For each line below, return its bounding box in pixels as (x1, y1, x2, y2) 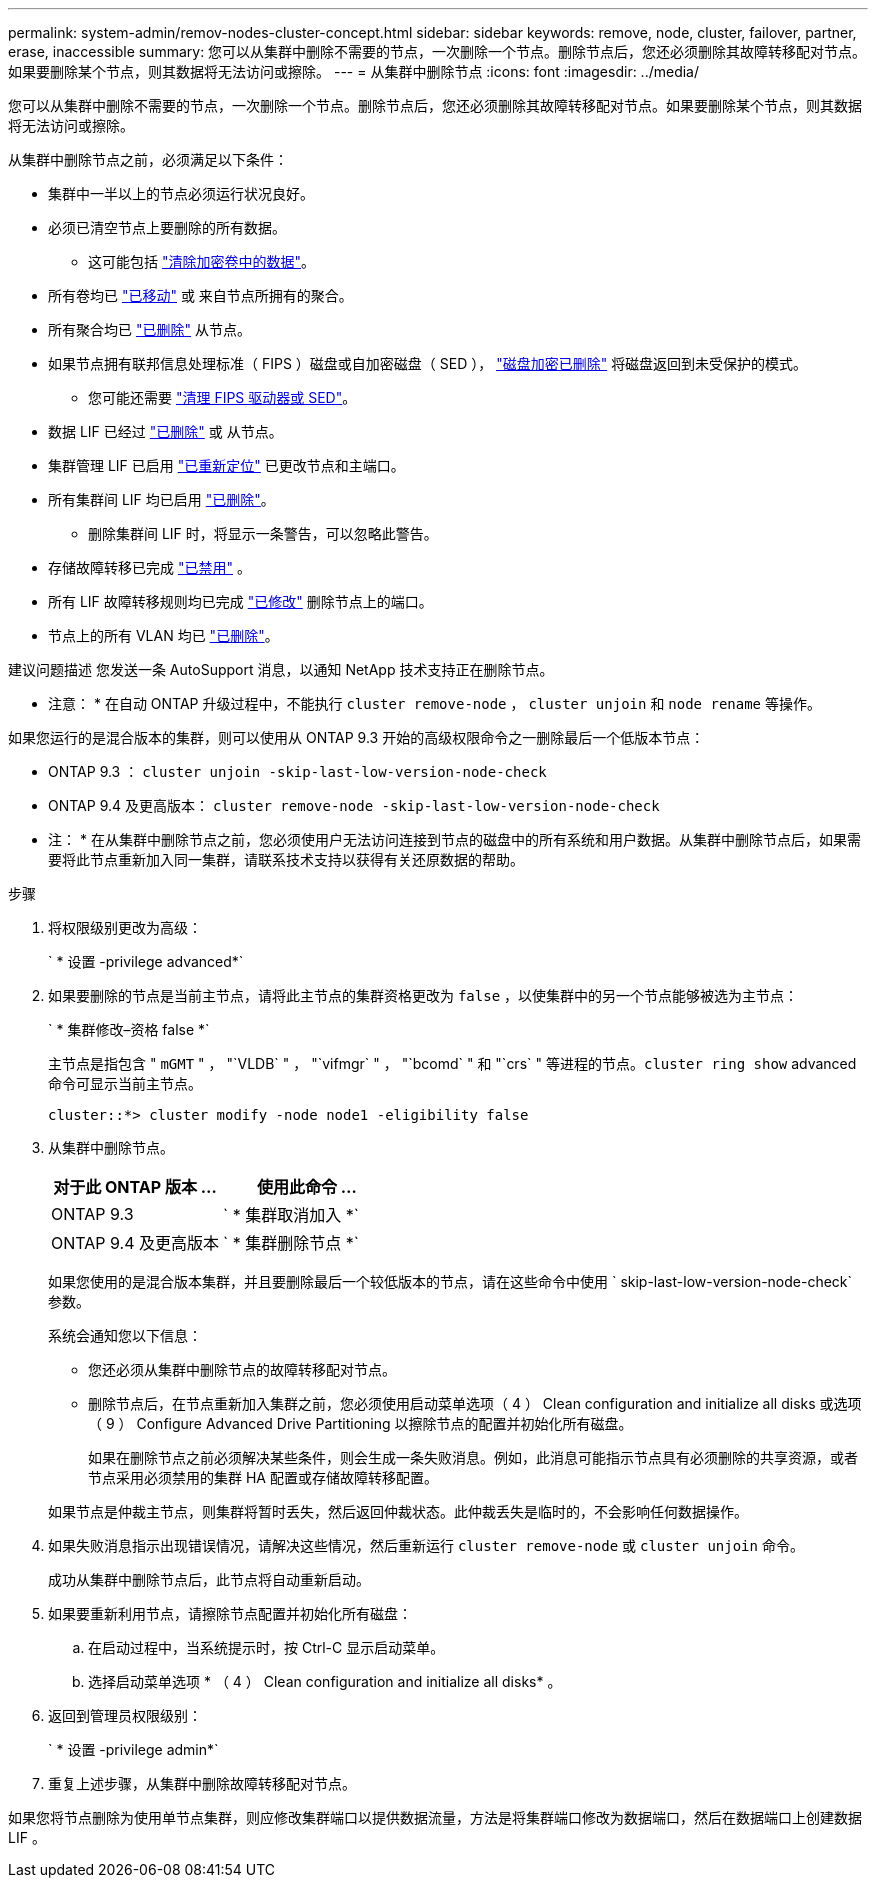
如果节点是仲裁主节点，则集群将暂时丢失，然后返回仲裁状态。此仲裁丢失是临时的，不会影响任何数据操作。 (48, 1503, 748, 1520)
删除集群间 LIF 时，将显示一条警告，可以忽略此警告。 (88, 525, 438, 542)
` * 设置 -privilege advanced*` (48, 953, 244, 970)
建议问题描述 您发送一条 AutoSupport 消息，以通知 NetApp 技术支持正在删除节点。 (8, 661, 554, 678)
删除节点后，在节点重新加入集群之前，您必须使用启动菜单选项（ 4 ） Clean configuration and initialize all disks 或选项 (88, 1395, 862, 1412)
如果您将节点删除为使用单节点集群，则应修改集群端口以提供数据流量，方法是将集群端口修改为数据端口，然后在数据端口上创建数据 (8, 1809, 862, 1826)
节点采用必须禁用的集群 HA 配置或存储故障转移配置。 (88, 1469, 438, 1486)
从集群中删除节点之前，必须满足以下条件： (8, 151, 288, 168)
